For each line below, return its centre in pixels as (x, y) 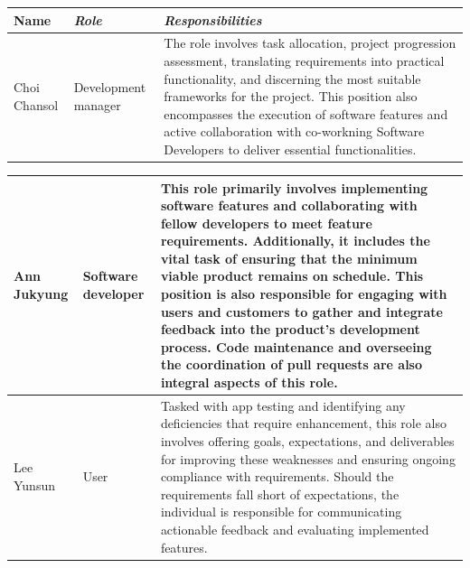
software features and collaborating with (289, 205)
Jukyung (41, 294)
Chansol (36, 104)
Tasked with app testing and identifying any (283, 405)
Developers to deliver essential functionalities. (290, 149)
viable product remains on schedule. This (292, 276)
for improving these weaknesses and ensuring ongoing (308, 458)
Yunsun (34, 485)
